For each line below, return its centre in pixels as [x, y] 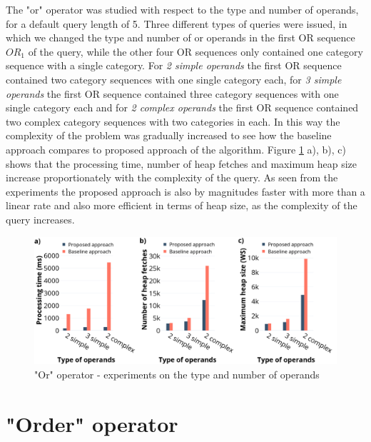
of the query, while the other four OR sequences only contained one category [195, 51]
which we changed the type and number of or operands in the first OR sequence [181, 37]
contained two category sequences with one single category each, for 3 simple [174, 79]
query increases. [40, 219]
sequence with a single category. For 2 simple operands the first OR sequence [174, 65]
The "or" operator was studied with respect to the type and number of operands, [182, 9]
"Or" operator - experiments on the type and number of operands [177, 374]
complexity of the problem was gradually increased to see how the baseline [169, 135]
